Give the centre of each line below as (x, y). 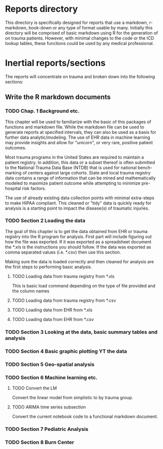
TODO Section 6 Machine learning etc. (51, 377)
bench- (145, 168)
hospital (13, 188)
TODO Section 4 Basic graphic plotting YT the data (66, 351)
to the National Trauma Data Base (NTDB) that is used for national (71, 168)
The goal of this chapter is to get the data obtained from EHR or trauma (76, 231)
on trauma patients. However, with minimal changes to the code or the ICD (80, 38)
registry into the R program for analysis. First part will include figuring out (78, 236)
